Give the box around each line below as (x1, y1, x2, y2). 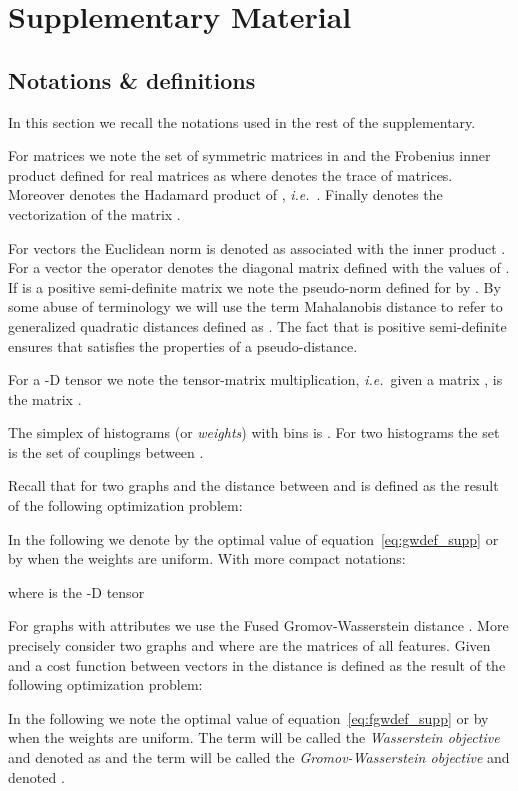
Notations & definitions (8, 64, 256, 95)
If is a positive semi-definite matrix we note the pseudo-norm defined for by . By (8, 276, 501, 297)
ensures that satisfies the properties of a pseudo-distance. (8, 335, 358, 356)
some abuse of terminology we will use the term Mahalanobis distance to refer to (8, 296, 503, 317)
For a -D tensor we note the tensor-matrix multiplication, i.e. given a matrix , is (8, 369, 503, 390)
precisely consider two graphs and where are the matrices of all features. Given (8, 635, 491, 656)
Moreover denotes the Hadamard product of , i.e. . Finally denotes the (8, 184, 443, 205)
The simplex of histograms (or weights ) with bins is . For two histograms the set (8, 422, 500, 443)
